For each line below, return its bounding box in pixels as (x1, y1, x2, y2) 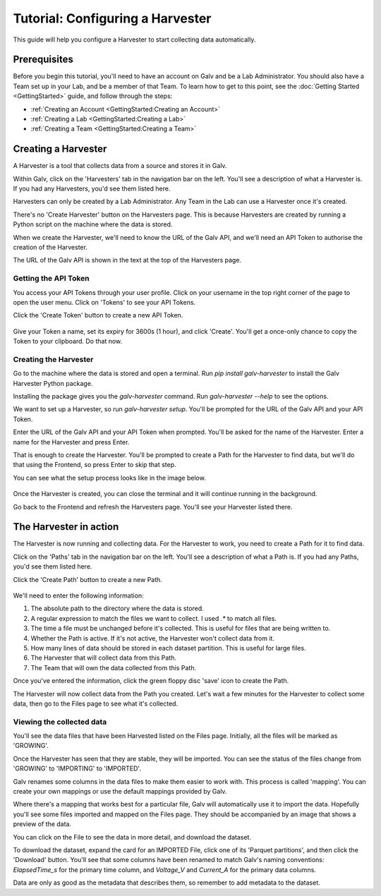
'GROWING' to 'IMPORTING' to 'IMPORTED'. (13, 764, 141, 773)
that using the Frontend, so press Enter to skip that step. (13, 461, 176, 469)
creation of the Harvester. (13, 243, 88, 252)
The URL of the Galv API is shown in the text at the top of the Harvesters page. (13, 256, 242, 265)
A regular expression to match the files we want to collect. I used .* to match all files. (30, 614, 277, 622)
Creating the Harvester (13, 354, 94, 364)
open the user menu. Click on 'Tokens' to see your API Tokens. (13, 298, 196, 306)
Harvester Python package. (13, 379, 93, 387)
